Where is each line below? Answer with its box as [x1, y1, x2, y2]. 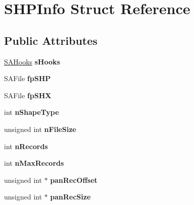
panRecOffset [50, 174, 98, 185]
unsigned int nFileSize [4, 123, 77, 134]
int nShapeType [4, 107, 59, 117]
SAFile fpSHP [4, 73, 51, 84]
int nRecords [4, 141, 48, 151]
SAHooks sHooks [4, 56, 60, 66]
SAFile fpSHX [4, 90, 51, 100]
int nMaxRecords [4, 158, 64, 168]
